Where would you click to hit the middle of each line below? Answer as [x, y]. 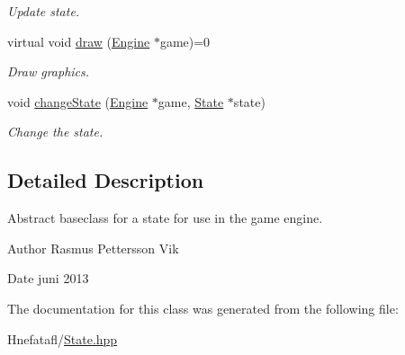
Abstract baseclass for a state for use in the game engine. [165, 218]
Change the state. [55, 132]
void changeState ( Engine [78, 101]
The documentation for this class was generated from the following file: [203, 308]
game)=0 [185, 41]
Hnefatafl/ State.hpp [63, 338]
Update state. [44, 11]
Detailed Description [106, 180]
